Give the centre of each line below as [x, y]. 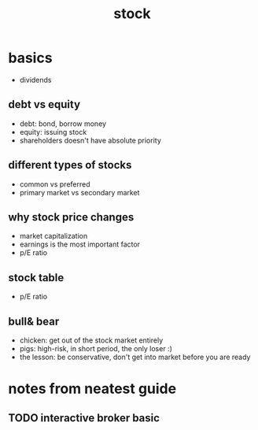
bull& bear [34, 321]
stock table [36, 278]
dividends [35, 80]
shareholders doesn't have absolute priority [90, 140]
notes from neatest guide [92, 389]
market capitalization [53, 236]
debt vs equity [44, 104]
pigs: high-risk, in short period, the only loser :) [96, 348]
